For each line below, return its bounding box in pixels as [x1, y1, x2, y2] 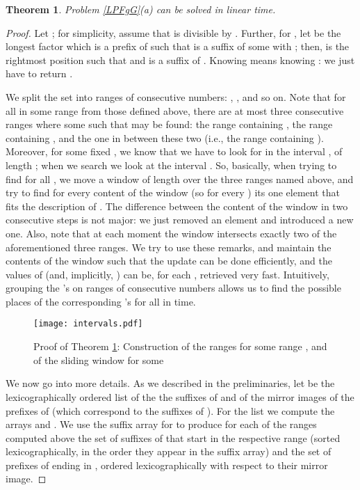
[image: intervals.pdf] [33, 319, 143, 329]
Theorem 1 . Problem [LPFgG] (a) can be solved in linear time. [6, 2, 276, 16]
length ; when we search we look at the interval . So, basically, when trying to [6, 157, 337, 172]
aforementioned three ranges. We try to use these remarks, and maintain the [6, 239, 332, 254]
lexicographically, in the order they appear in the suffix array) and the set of [6, 444, 332, 459]
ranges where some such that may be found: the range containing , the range [6, 117, 333, 132]
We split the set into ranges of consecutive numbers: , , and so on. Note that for [6, 89, 346, 104]
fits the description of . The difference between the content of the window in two [6, 198, 348, 213]
